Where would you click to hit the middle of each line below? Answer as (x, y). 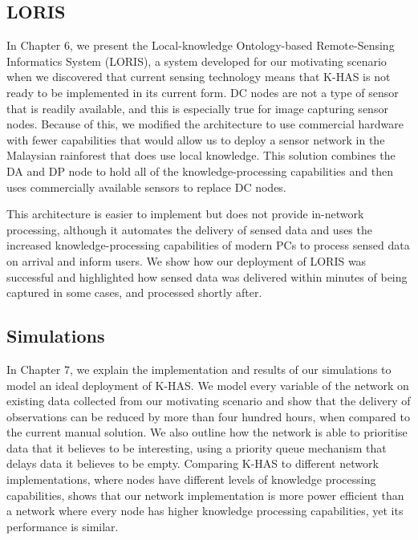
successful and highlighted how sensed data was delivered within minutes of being (207, 276)
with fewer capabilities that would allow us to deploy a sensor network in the (196, 139)
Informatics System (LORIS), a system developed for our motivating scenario (197, 61)
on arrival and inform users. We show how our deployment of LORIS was (187, 260)
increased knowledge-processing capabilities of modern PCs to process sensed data (208, 245)
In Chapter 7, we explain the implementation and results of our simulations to (199, 369)
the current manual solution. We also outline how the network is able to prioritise (207, 432)
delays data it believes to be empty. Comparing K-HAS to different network (193, 463)
